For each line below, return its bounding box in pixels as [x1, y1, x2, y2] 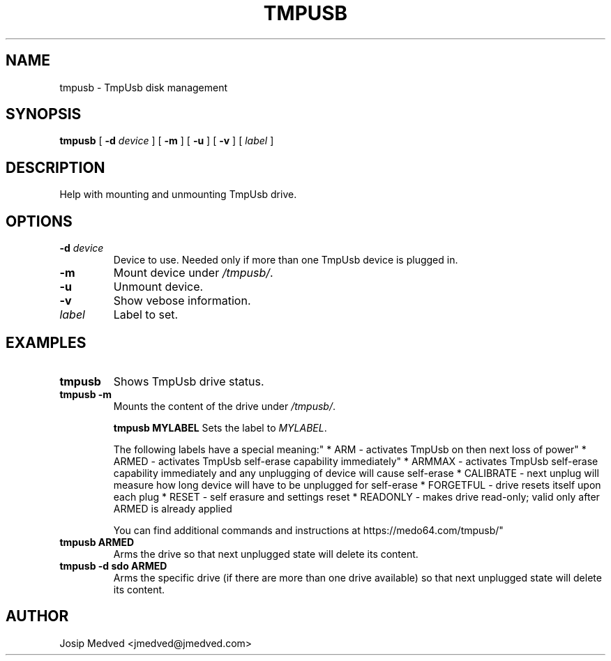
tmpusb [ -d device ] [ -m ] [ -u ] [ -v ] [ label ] [59, 135, 274, 147]
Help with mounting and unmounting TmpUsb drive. [59, 188, 297, 201]
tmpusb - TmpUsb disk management [59, 81, 228, 93]
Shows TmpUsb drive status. [113, 374, 264, 388]
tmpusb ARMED [59, 535, 135, 548]
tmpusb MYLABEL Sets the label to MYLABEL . [113, 421, 327, 434]
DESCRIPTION [6, 158, 105, 176]
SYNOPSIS [6, 105, 82, 123]
